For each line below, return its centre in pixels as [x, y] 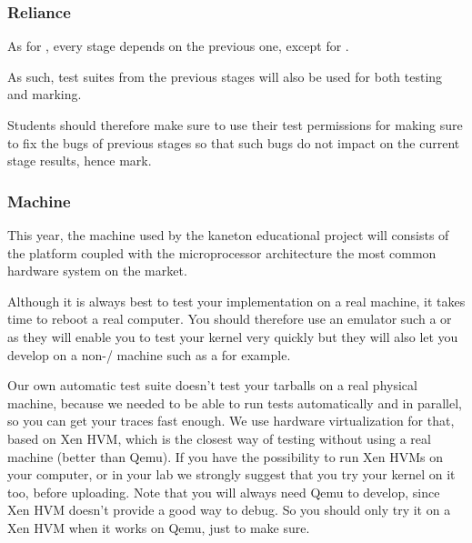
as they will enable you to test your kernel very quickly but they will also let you [233, 336]
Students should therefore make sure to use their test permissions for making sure [235, 125]
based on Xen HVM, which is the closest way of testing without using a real [219, 438]
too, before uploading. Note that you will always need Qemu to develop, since [224, 492]
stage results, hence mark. [80, 161]
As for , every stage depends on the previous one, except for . [178, 46]
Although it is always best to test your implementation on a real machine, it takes [236, 301]
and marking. [45, 94]
